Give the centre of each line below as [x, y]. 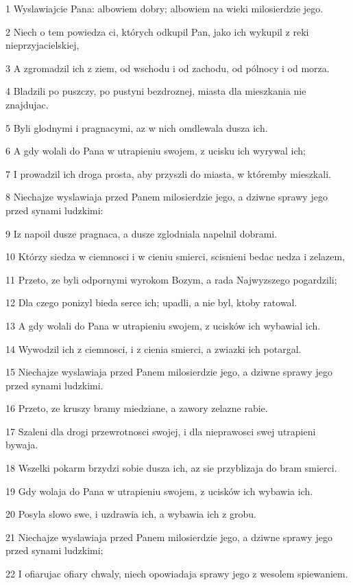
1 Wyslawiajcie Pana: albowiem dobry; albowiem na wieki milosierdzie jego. [165, 8]
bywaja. [22, 445]
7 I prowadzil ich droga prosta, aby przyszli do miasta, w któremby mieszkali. [168, 173]
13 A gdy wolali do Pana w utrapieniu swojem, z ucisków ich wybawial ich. [163, 325]
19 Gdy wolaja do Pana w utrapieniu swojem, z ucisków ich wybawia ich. [159, 491]
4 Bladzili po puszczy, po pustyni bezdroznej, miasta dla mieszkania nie [156, 91]
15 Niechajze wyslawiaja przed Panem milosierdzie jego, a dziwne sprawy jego [169, 372]
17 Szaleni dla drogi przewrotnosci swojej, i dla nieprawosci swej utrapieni [161, 431]
